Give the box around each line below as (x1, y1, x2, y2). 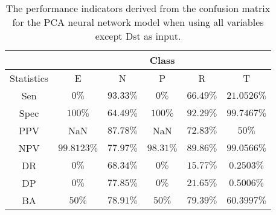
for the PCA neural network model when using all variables (12, 15, 264, 29)
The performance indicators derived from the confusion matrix (5, 1, 271, 15)
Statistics (10, 71, 49, 85)
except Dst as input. (95, 29, 181, 43)
